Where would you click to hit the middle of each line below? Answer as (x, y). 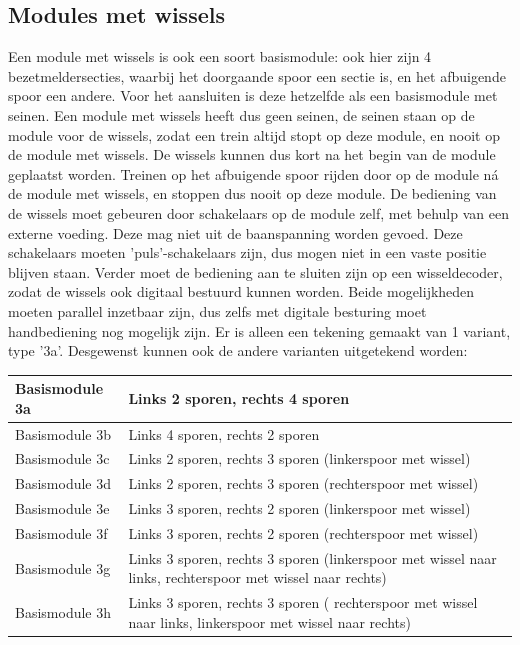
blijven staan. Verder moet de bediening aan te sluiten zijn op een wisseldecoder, (255, 271)
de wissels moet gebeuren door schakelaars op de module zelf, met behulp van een (258, 212)
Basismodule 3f (61, 533)
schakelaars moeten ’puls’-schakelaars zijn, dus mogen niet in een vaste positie (247, 252)
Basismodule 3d (63, 483)
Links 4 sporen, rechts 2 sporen (224, 433)
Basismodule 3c (62, 458)
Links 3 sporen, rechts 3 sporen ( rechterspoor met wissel (303, 602)
